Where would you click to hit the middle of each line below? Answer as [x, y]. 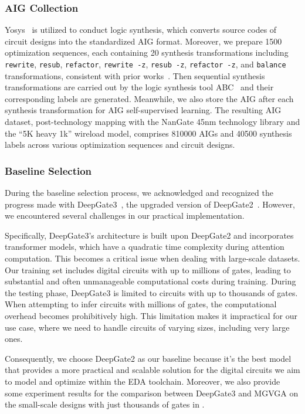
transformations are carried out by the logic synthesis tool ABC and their [139, 87]
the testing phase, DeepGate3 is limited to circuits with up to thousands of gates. [151, 292]
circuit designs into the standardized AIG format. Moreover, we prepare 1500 [143, 41]
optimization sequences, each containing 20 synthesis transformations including [147, 52]
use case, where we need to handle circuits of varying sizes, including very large [147, 327]
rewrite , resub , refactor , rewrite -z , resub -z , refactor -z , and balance [145, 64]
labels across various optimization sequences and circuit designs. [120, 145]
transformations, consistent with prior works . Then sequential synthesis [135, 75]
